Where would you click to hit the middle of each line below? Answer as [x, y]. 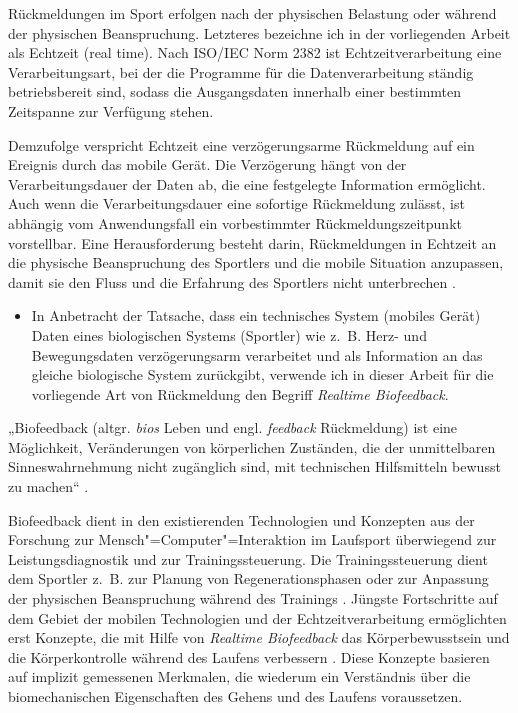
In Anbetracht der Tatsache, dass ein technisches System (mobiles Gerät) [256, 315]
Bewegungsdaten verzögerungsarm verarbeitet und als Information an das [257, 354]
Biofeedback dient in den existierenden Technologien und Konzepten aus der [241, 519]
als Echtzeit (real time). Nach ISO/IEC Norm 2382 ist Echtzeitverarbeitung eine [255, 52]
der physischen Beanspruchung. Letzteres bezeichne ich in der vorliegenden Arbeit [259, 32]
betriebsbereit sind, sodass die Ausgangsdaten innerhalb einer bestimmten [235, 91]
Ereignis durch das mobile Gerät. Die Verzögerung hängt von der [207, 164]
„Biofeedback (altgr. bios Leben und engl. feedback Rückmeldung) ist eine [233, 427]
